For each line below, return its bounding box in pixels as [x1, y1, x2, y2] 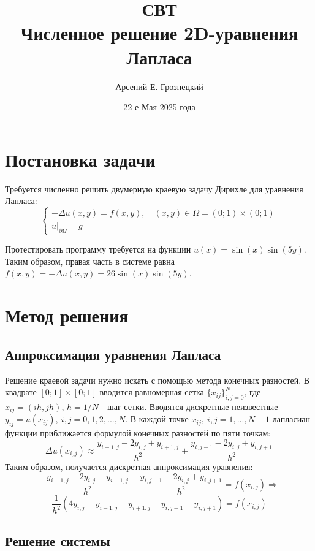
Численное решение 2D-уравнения [20, 20, 298, 45]
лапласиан [272, 412, 310, 425]
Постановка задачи [5, 146, 156, 172]
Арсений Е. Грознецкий [115, 80, 203, 93]
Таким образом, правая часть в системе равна [5, 254, 175, 267]
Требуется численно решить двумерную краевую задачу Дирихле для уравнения [5, 182, 303, 195]
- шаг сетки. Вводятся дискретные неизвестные [101, 400, 278, 412]
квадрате [5, 386, 37, 398]
